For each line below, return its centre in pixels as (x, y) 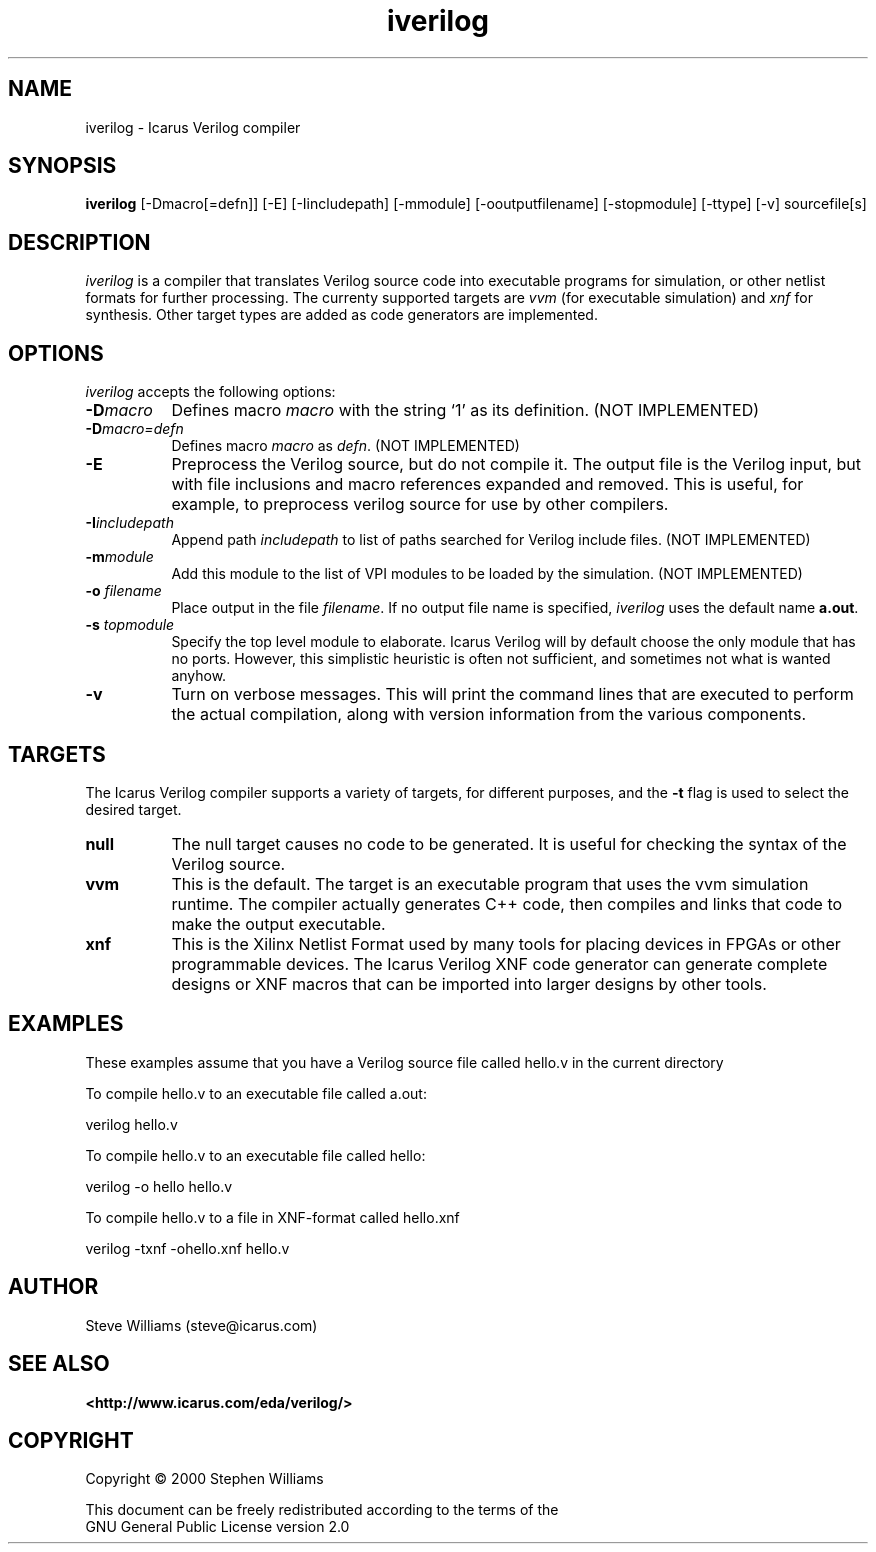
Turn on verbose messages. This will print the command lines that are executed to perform (512, 694)
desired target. (133, 809)
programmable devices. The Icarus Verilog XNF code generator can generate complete (499, 963)
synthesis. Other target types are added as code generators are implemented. (341, 315)
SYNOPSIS (62, 166)
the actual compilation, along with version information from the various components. (488, 714)
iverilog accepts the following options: (210, 392)
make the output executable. (278, 923)
